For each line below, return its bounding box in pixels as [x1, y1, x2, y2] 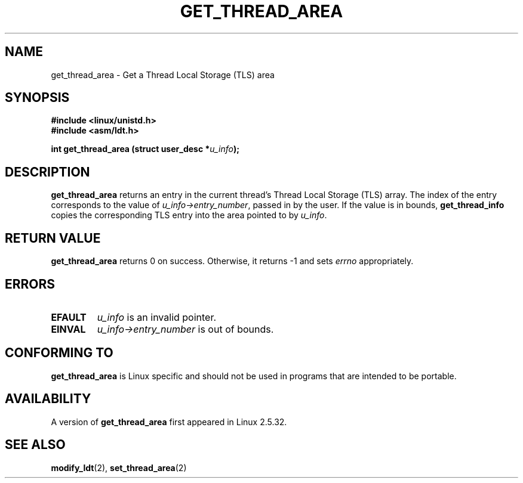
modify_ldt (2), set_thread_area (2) [51, 462, 187, 473]
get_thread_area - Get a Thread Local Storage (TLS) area [51, 69, 275, 80]
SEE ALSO [5, 437, 66, 453]
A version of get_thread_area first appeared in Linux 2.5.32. [51, 416, 287, 427]
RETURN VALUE [5, 230, 101, 246]
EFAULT [51, 311, 87, 323]
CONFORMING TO [5, 345, 113, 361]
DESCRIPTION [5, 164, 90, 179]
